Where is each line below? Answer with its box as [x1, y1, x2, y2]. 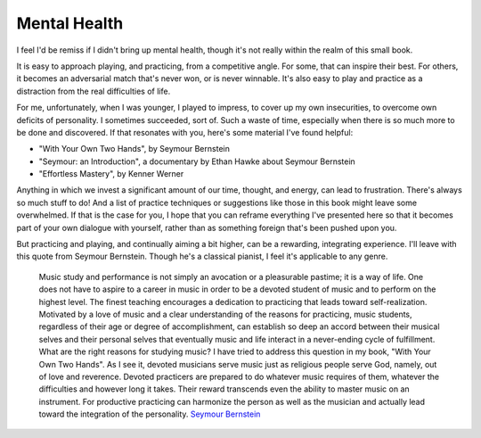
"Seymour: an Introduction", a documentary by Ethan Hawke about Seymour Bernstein [38, 156, 355, 167]
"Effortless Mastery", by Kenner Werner [38, 169, 184, 179]
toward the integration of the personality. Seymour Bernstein [38, 409, 261, 419]
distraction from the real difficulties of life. [16, 86, 171, 96]
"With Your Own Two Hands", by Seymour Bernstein [38, 144, 231, 154]
